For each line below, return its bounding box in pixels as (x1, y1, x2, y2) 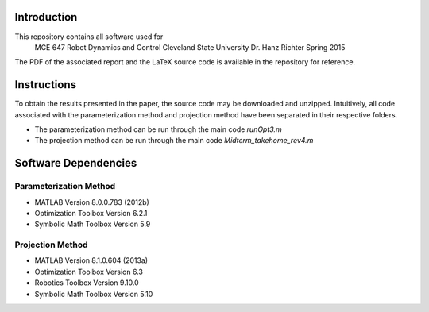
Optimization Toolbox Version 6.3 (34, 267, 143, 276)
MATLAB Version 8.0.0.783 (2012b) (34, 197, 150, 206)
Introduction (14, 10, 78, 24)
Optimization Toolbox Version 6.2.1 (34, 208, 148, 218)
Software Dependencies (14, 156, 137, 170)
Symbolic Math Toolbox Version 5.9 (34, 219, 151, 229)
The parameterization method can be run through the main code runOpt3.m (34, 124, 282, 134)
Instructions (14, 78, 77, 91)
